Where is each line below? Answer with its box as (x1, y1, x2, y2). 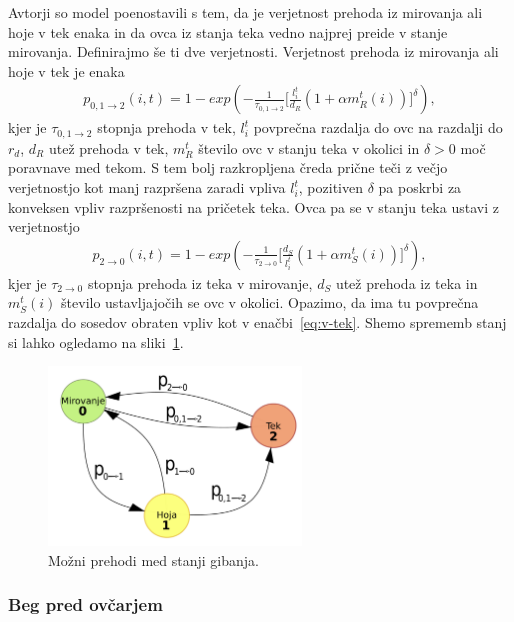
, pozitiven (298, 177, 363, 198)
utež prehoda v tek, (48, 137, 169, 158)
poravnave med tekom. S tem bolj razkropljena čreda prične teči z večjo (8, 157, 448, 178)
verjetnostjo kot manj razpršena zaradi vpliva (8, 177, 286, 198)
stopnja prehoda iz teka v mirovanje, (87, 272, 313, 293)
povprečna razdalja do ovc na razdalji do (253, 117, 503, 138)
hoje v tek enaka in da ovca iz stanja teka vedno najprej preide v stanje (8, 21, 448, 42)
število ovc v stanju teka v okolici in (198, 137, 420, 158)
